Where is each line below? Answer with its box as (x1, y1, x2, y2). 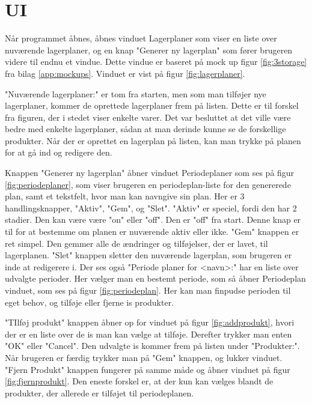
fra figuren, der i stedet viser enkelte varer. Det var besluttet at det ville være (5, 111, 291, 123)
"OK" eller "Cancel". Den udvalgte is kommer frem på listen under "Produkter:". (5, 339, 300, 352)
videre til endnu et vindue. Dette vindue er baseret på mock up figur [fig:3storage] (5, 55, 307, 68)
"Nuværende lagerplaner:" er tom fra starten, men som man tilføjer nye (5, 87, 266, 100)
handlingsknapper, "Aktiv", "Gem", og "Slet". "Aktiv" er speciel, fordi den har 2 (5, 201, 297, 214)
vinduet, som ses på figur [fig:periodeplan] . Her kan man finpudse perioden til (5, 284, 291, 296)
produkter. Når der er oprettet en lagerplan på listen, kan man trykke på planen (5, 134, 301, 147)
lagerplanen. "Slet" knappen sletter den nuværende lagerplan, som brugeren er (5, 249, 292, 261)
